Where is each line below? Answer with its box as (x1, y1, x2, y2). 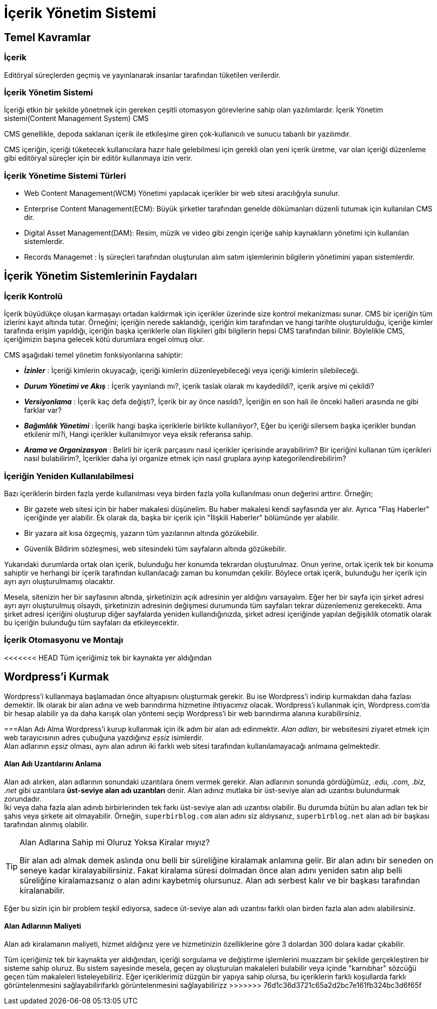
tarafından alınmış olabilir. (4, 820, 88, 829)
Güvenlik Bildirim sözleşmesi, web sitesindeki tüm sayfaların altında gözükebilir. (24, 544, 286, 553)
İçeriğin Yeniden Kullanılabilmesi (4, 471, 134, 481)
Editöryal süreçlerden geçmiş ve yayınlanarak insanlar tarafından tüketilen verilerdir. (4, 70, 281, 79)
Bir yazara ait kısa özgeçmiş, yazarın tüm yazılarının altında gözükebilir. (24, 529, 259, 538)
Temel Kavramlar (4, 31, 91, 44)
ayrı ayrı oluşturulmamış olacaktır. (4, 577, 115, 586)
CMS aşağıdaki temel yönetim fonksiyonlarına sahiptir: (4, 351, 183, 360)
